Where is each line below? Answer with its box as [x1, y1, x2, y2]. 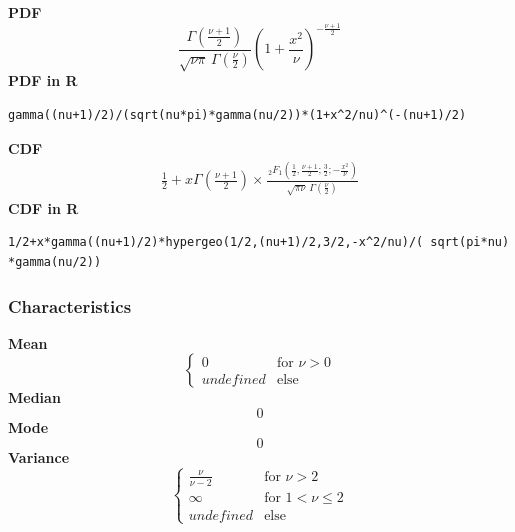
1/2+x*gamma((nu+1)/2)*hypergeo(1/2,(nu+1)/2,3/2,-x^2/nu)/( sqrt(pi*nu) [8, 235, 510, 250]
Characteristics [8, 293, 132, 318]
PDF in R [8, 70, 78, 91]
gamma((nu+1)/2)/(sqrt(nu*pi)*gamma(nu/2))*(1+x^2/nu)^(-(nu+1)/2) [8, 107, 467, 122]
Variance [8, 446, 70, 467]
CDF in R [8, 197, 79, 218]
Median [8, 387, 61, 408]
